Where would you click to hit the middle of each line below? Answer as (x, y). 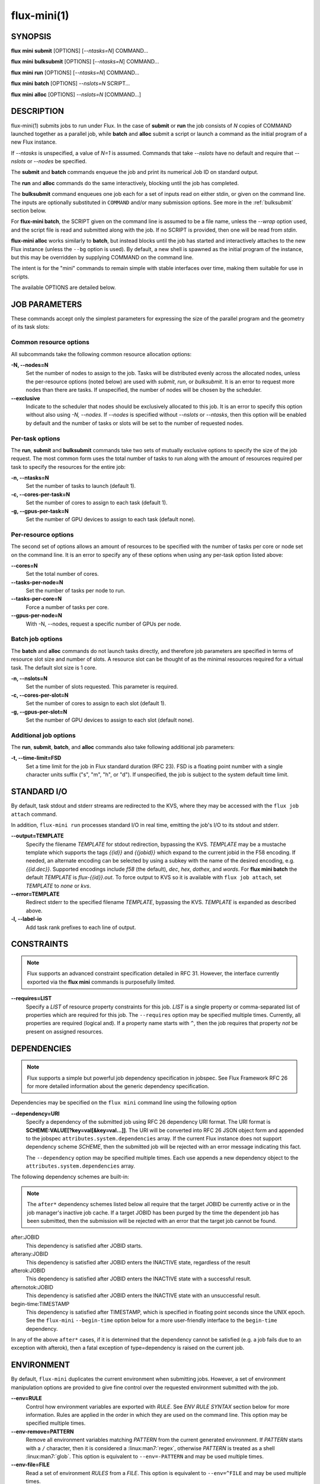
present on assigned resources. (65, 1031)
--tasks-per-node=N (37, 582)
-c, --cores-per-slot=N (40, 695)
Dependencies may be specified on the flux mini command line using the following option (124, 1103)
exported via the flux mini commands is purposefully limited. (101, 982)
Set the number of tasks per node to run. (76, 591)
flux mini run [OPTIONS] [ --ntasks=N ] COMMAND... (75, 72)
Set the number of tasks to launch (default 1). (81, 486)
